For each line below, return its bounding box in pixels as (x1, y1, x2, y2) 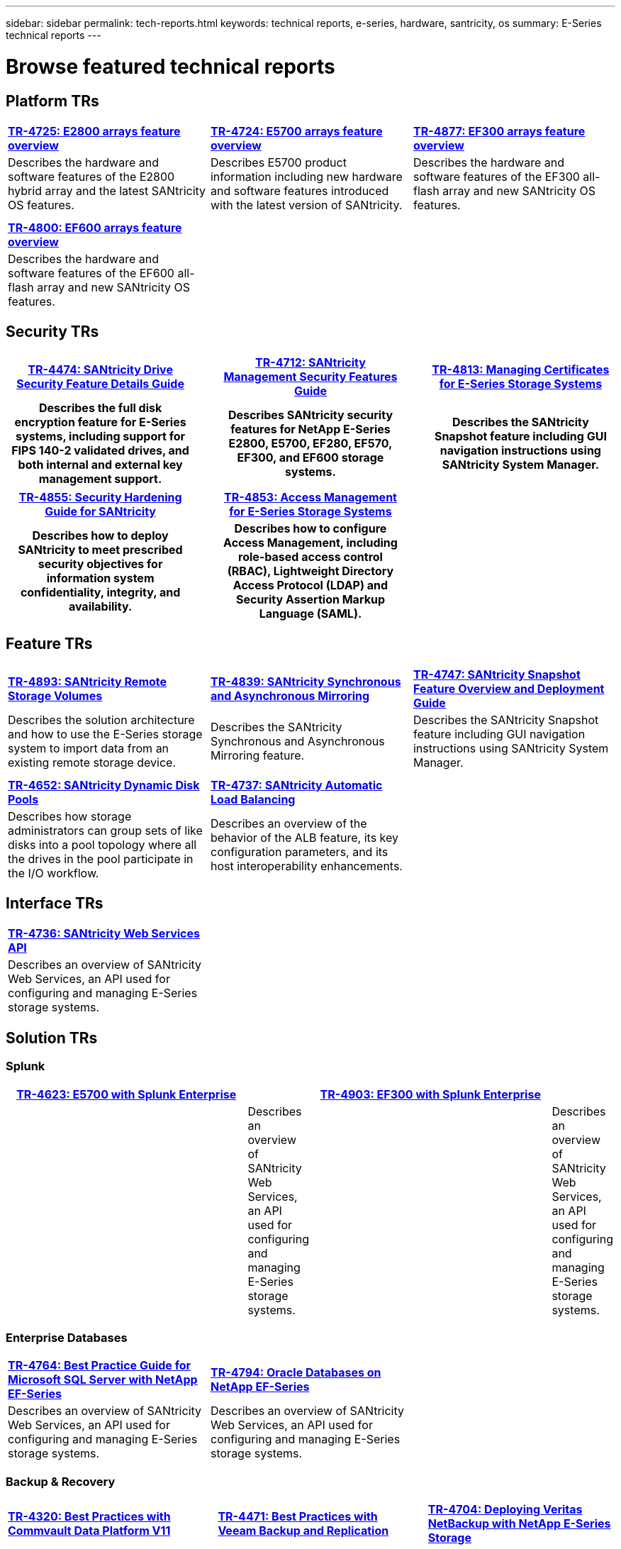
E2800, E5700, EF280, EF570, (228, 435, 393, 450)
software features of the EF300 (413, 169, 580, 184)
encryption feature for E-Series (14, 414, 186, 429)
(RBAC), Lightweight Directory (227, 563, 394, 578)
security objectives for (38, 556, 163, 571)
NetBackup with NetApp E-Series (427, 1516, 611, 1531)
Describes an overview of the (210, 816, 367, 831)
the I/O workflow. (8, 865, 99, 880)
